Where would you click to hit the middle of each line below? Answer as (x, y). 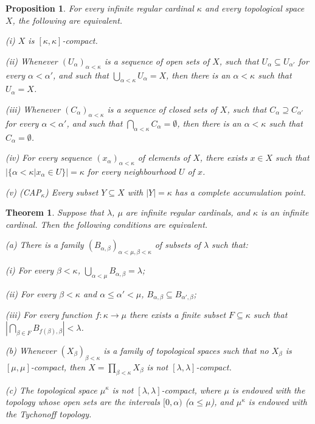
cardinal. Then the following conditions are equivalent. (107, 224)
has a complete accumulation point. (240, 192)
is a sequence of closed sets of (162, 109)
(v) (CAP (23, 192)
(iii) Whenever (33, 109)
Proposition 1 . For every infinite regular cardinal (100, 8)
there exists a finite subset (178, 315)
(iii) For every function (49, 315)
